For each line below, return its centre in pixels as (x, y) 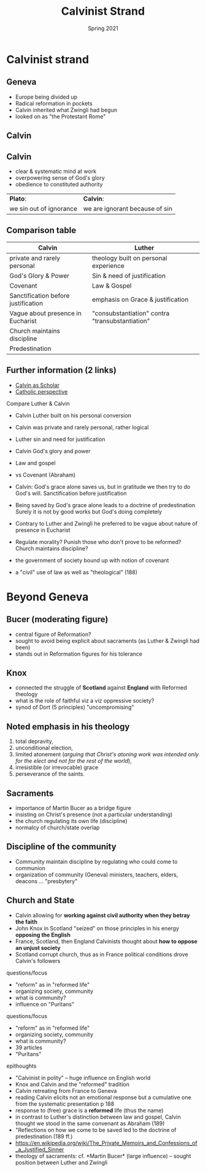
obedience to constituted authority (59, 184)
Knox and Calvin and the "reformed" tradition (72, 1084)
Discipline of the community (61, 847)
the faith (26, 922)
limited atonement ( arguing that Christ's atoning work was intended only (107, 754)
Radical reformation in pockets (54, 103)
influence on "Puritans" (45, 1004)
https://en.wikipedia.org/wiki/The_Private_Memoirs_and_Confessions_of (106, 1143)
